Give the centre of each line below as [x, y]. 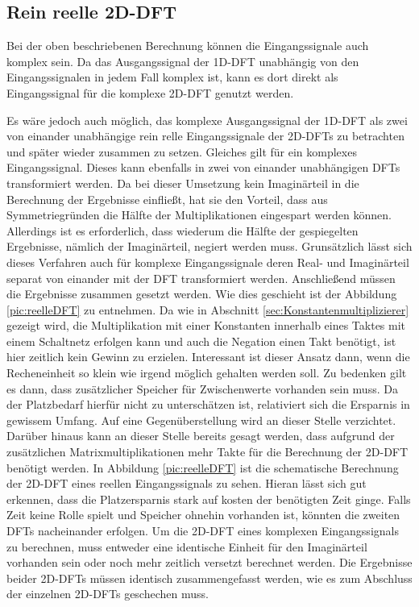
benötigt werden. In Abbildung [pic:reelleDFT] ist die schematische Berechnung [203, 467]
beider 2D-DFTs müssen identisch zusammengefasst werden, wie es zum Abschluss [209, 578]
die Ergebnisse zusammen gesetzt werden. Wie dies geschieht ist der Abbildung [202, 294]
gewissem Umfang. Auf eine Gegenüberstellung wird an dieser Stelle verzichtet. [201, 420]
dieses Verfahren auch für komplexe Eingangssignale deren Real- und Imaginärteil [208, 262]
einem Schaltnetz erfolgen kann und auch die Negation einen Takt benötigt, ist [201, 341]
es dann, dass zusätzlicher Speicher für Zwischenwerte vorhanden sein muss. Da [202, 388]
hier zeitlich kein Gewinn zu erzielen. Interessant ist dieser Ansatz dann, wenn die [208, 357]
